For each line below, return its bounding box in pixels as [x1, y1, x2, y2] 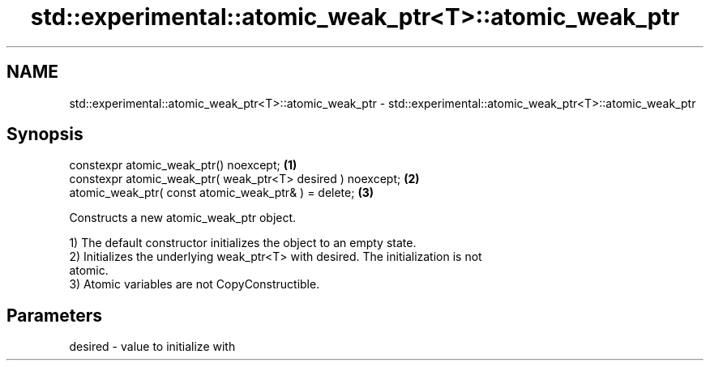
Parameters [6, 305, 102, 326]
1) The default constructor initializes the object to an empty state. [69, 236, 417, 250]
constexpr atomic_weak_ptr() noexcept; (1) [69, 158, 297, 173]
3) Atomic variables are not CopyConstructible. [69, 277, 320, 292]
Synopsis [6, 124, 83, 145]
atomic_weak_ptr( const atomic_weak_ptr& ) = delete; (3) [69, 186, 374, 200]
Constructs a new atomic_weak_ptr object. [69, 211, 297, 225]
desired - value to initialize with [69, 339, 236, 354]
